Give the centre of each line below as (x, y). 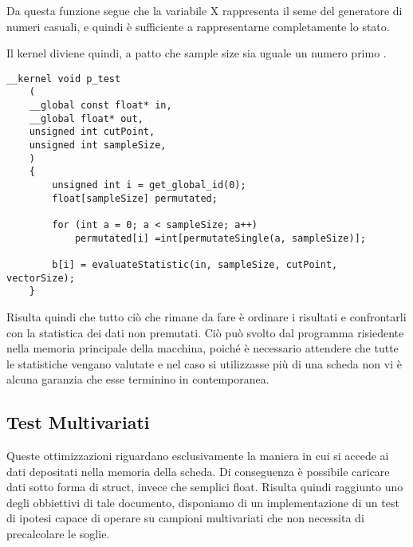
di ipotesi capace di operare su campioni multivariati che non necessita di (185, 518)
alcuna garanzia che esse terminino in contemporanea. (138, 379)
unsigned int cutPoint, (92, 132)
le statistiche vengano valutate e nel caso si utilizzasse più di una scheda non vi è (204, 363)
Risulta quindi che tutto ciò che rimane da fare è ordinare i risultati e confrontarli (206, 316)
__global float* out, (86, 118)
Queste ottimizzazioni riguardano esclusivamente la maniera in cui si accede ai (198, 456)
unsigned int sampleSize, (98, 146)
